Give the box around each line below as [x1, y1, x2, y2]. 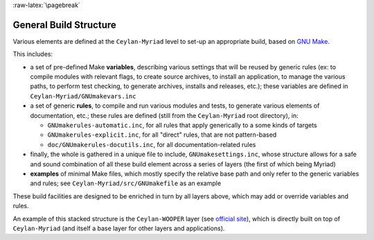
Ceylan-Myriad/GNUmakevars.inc [30, 92, 136, 100]
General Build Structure [12, 19, 117, 31]
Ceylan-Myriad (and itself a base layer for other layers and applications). [12, 224, 225, 232]
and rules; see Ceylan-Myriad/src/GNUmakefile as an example [30, 179, 222, 187]
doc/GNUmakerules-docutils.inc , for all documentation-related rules [47, 140, 256, 148]
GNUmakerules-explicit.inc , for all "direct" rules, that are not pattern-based [47, 130, 277, 139]
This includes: [12, 50, 53, 58]
